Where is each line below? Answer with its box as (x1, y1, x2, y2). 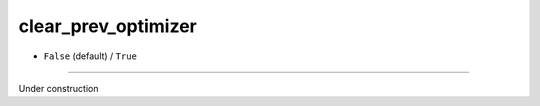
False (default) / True (43, 50, 137, 62)
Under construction (18, 82, 99, 94)
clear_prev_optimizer (18, 15, 197, 37)
